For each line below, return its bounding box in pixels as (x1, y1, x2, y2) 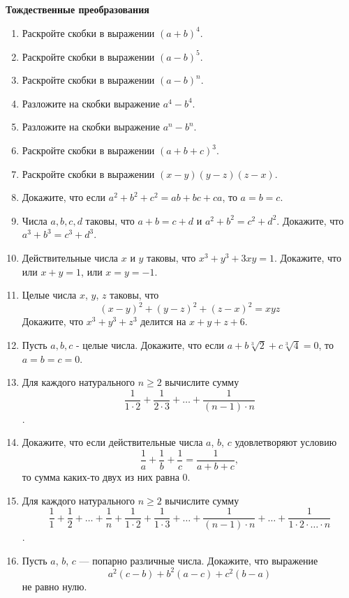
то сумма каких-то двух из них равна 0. (22, 470, 191, 484)
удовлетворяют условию (235, 435, 337, 449)
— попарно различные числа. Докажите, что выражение (79, 553, 318, 567)
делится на (140, 314, 186, 329)
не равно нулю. (22, 578, 87, 593)
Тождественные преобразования (6, 2, 149, 16)
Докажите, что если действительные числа (22, 435, 203, 449)
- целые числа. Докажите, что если (75, 337, 225, 352)
